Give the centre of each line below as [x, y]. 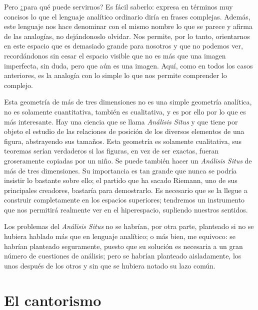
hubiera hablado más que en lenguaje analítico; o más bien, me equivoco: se [120, 236]
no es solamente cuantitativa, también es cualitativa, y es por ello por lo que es [125, 111]
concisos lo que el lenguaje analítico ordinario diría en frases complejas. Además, [127, 16]
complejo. [18, 85]
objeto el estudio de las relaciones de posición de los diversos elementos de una [124, 131]
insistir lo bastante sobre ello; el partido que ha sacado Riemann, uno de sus [121, 180]
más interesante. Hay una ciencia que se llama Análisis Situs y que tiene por [121, 121]
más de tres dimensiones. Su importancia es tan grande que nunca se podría [120, 170]
